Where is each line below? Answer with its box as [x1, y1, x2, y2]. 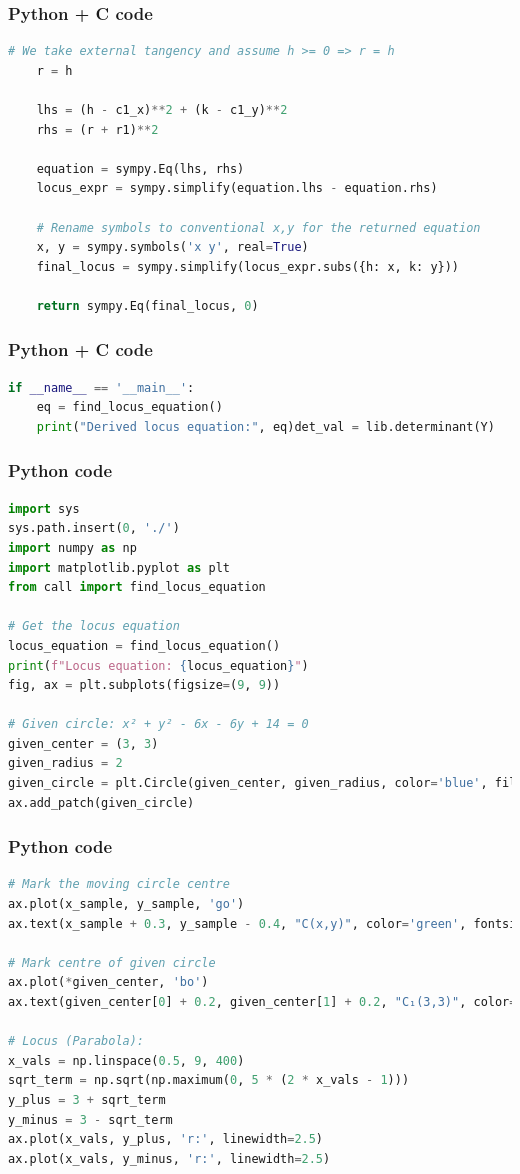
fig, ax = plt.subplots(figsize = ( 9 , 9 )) [8, 678, 281, 693]
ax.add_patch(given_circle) [8, 795, 195, 810]
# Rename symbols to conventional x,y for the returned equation [36, 220, 481, 235]
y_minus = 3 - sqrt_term [8, 1112, 173, 1127]
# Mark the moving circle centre [8, 877, 230, 892]
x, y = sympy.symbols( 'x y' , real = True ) [36, 240, 309, 255]
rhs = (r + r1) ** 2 [36, 122, 159, 137]
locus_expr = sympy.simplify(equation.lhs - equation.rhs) [36, 181, 438, 196]
